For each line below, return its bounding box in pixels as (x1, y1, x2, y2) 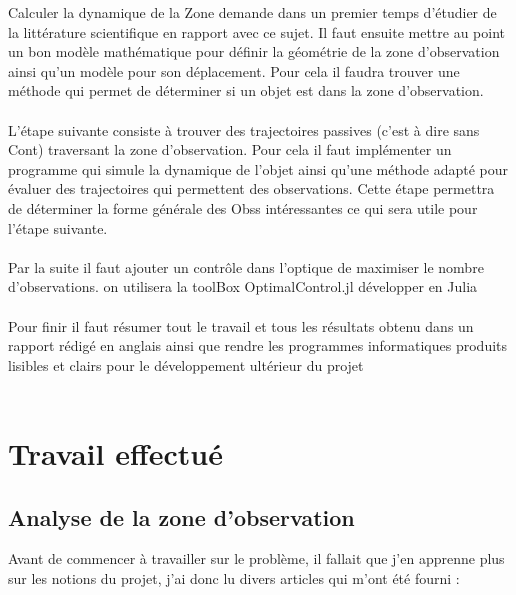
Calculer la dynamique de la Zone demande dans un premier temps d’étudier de (8, 2, 497, 22)
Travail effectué (8, 433, 223, 474)
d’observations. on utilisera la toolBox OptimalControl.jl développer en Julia (8, 276, 478, 297)
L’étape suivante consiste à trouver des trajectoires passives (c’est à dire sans (8, 119, 480, 140)
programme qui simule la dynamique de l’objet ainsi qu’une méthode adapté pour (8, 158, 509, 179)
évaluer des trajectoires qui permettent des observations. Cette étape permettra (8, 178, 495, 199)
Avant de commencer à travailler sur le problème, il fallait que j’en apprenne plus (8, 548, 505, 569)
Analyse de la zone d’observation (8, 501, 355, 532)
